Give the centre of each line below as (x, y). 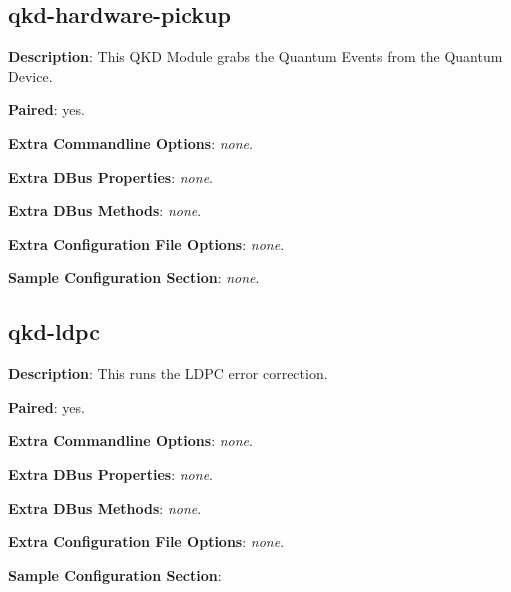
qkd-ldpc (54, 331)
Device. (30, 75)
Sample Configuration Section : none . (134, 277)
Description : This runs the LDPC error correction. (168, 373)
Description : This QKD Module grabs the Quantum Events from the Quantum (255, 56)
